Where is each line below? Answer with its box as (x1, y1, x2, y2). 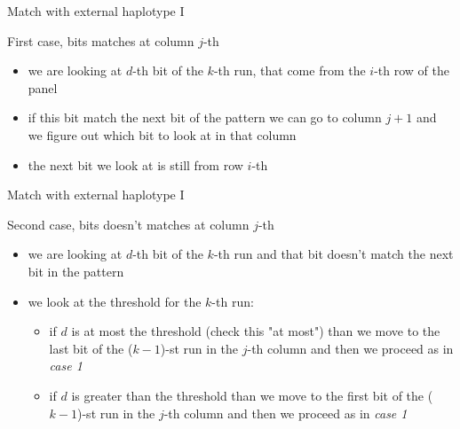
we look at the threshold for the (28, 292, 202, 310)
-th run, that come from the (213, 61, 366, 80)
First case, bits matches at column (7, 31, 194, 50)
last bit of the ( (49, 339, 133, 357)
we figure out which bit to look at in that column (28, 125, 297, 144)
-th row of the (374, 61, 449, 80)
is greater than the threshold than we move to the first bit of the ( (71, 386, 433, 404)
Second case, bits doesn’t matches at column (7, 214, 250, 233)
